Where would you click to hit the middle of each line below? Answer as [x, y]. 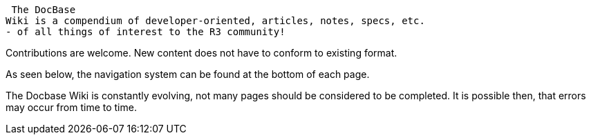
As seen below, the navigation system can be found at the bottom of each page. [188, 74]
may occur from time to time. [71, 107]
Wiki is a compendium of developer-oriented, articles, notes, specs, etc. [215, 21]
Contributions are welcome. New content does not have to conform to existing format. [201, 53]
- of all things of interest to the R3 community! [146, 32]
